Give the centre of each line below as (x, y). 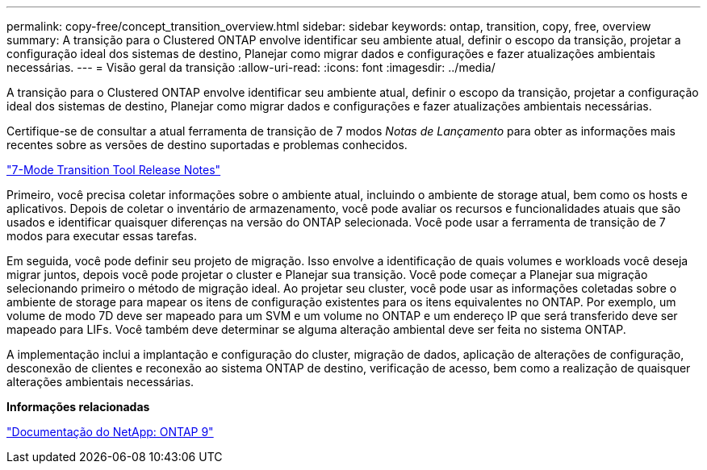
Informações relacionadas (78, 407)
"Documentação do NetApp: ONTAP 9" (110, 432)
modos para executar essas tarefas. (102, 236)
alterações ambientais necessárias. (100, 382)
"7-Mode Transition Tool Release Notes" (114, 170)
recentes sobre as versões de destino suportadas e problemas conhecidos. (207, 145)
